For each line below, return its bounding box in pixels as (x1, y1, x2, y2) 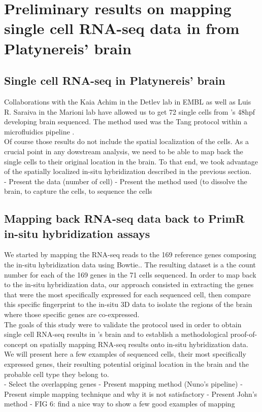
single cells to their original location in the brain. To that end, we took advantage (4, 156, 258, 166)
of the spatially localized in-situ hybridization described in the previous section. (4, 166, 252, 177)
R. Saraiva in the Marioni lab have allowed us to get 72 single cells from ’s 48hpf (4, 106, 255, 117)
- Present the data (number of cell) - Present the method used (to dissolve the (4, 176, 247, 186)
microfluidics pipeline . (4, 126, 75, 136)
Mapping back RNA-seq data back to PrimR (4, 211, 245, 226)
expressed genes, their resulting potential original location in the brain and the (4, 359, 249, 369)
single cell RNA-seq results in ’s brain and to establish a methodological (4, 329, 228, 339)
